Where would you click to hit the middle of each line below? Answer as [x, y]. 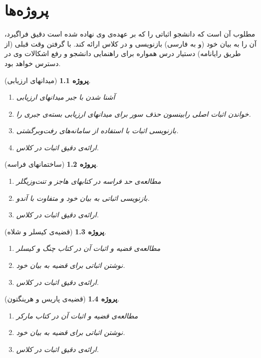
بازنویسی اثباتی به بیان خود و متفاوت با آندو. [83, 198]
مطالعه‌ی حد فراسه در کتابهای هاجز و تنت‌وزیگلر [89, 181]
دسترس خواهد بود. [33, 63]
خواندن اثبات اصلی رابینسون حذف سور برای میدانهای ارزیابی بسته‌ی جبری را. [133, 113]
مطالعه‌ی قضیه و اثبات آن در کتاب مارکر [77, 315]
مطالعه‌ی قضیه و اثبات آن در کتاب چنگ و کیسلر [88, 248]
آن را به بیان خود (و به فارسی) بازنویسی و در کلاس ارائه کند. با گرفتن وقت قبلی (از [130, 43]
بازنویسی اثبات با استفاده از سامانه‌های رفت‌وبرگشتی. [97, 130]
